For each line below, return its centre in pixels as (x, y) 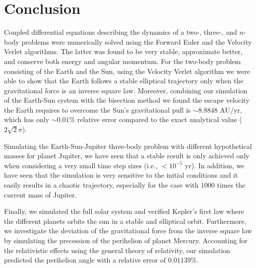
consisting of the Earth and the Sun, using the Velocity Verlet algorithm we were (127, 71)
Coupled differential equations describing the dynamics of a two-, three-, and (121, 32)
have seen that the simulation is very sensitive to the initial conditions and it (121, 175)
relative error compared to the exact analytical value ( (160, 119)
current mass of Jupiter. (40, 194)
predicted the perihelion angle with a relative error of (85, 260)
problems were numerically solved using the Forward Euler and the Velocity (137, 41)
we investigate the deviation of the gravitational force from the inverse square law (128, 231)
